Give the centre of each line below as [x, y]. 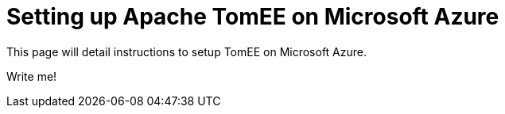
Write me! [32, 76]
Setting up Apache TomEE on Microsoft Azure [253, 17]
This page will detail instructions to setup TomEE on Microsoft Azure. [187, 51]
